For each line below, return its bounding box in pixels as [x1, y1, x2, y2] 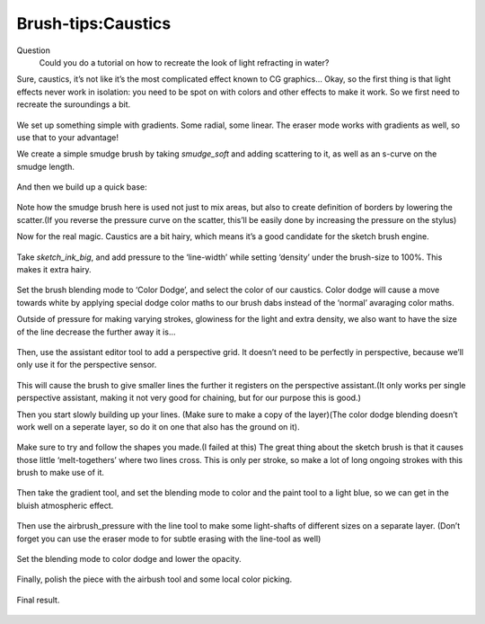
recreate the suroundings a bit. [16, 99, 131, 110]
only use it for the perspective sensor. [16, 360, 157, 370]
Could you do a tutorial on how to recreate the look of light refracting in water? [39, 57, 330, 67]
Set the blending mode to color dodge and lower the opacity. [16, 554, 242, 565]
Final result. [16, 594, 60, 605]
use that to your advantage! [16, 131, 119, 143]
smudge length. [16, 161, 75, 172]
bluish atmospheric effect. [16, 500, 114, 511]
